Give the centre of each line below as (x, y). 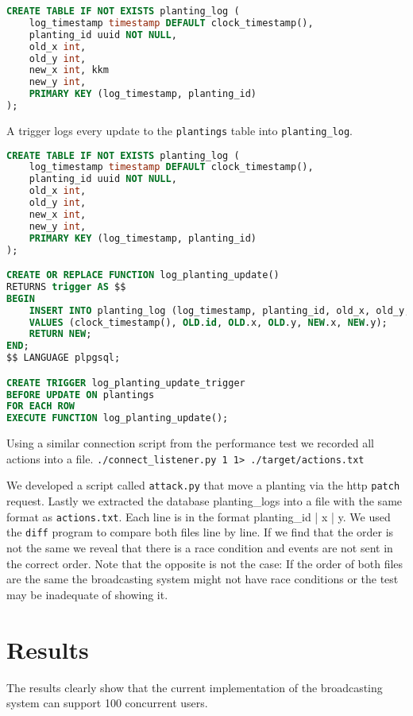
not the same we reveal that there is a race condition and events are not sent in (200, 548)
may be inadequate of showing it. (87, 594)
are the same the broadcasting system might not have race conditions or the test (203, 579)
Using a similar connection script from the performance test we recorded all (190, 443)
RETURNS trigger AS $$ (66, 286)
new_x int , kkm (69, 70)
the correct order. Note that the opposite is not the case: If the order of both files (205, 563)
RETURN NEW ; (60, 334)
